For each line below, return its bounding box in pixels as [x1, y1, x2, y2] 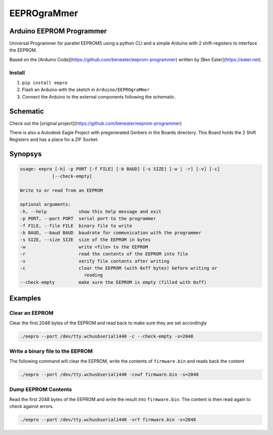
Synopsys [9, 150, 42, 159]
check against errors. [9, 403, 54, 409]
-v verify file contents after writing [20, 258, 169, 264]
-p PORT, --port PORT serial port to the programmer [20, 216, 156, 222]
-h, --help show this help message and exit [20, 209, 162, 214]
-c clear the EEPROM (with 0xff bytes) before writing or [20, 265, 217, 271]
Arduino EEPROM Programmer [9, 27, 107, 35]
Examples [9, 294, 41, 303]
